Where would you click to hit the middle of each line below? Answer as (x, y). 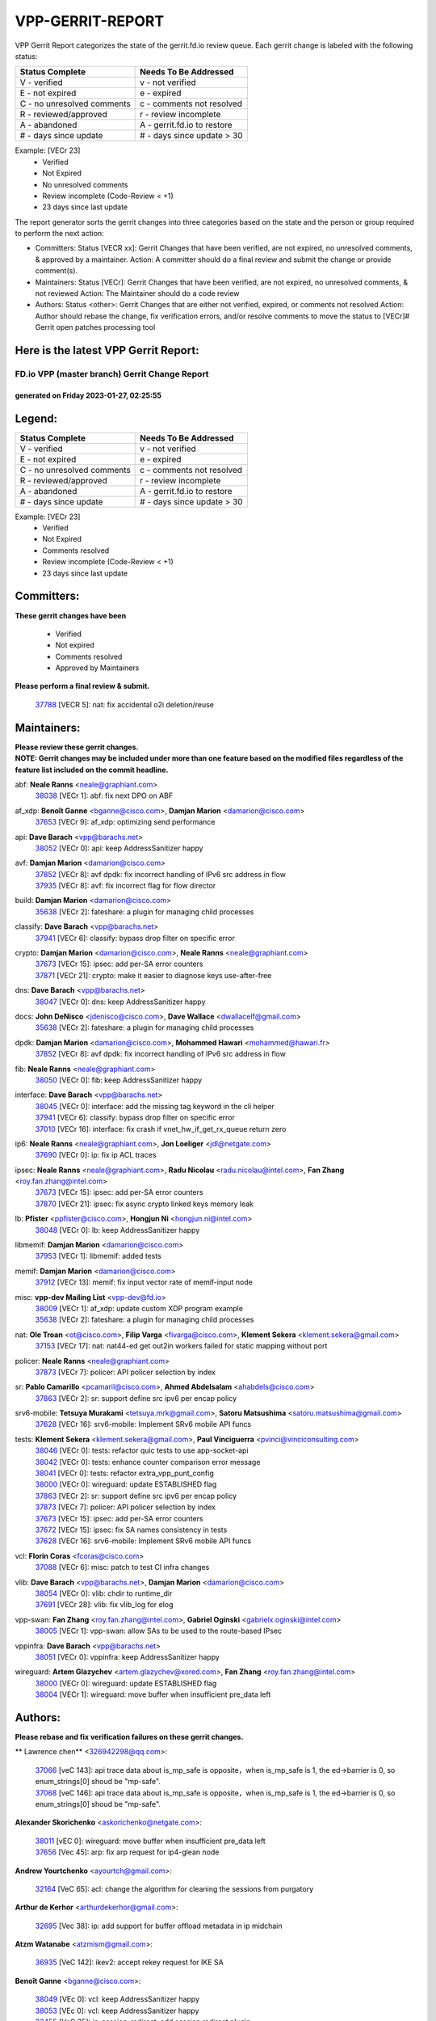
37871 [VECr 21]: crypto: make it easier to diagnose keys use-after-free (153, 975)
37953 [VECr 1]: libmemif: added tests (98, 1256)
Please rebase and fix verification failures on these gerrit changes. (129, 1736)
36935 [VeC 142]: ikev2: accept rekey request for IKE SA (129, 1962)
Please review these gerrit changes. (77, 747)
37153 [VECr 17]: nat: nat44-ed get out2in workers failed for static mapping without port (181, 1346)
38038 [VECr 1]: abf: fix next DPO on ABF (104, 795)
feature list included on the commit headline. (92, 770)
